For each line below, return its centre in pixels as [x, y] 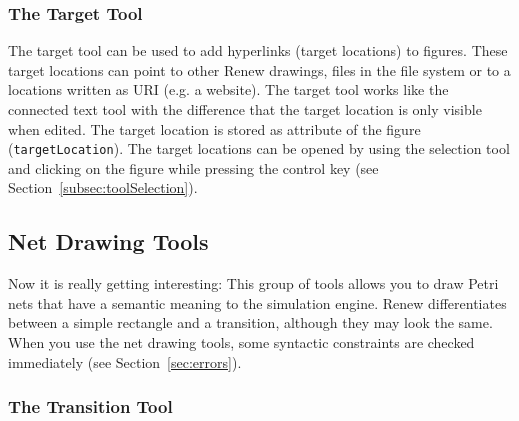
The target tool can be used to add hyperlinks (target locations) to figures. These [258, 50]
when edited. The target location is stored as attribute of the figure [214, 128]
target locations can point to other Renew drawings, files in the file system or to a [259, 69]
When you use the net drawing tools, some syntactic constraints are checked [241, 342]
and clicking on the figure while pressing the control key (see [193, 167]
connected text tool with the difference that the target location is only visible [245, 109]
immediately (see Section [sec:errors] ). [125, 361]
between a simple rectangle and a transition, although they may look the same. [250, 322]
